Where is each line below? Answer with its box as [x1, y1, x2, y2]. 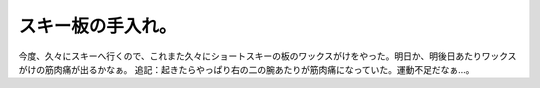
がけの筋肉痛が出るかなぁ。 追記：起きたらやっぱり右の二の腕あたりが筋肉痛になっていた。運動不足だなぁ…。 [18, 63, 475, 75]
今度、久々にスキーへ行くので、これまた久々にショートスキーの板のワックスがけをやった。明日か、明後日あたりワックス [18, 50, 517, 62]
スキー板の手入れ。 [18, 15, 177, 37]
